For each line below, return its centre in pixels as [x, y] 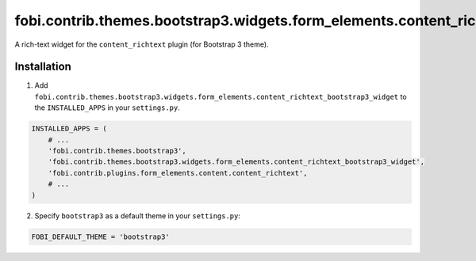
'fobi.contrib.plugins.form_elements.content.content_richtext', [178, 173]
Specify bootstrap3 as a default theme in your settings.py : [138, 216]
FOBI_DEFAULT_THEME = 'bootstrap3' [100, 236]
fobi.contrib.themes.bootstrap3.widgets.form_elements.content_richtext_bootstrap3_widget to [221, 96]
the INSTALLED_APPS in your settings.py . [107, 108]
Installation [43, 67]
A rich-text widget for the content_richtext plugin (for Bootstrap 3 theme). [142, 44]
